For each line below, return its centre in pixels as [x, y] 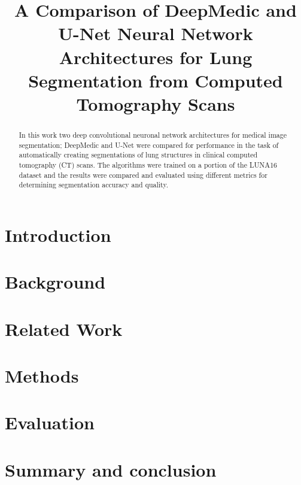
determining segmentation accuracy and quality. [93, 185]
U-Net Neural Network [156, 33]
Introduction [58, 234]
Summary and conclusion [111, 469]
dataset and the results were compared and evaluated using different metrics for [143, 175]
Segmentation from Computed [156, 80]
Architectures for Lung [156, 57]
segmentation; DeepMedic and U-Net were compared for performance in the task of [149, 145]
